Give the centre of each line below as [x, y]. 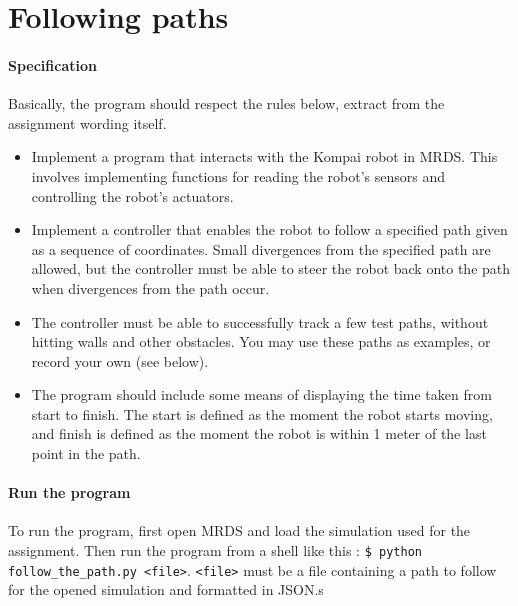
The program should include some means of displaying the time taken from [261, 394]
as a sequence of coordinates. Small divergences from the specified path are [261, 248]
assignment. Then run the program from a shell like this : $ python [215, 550]
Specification [52, 64]
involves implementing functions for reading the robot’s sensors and [238, 175]
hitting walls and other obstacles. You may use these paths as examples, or [261, 341]
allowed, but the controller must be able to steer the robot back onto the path [271, 268]
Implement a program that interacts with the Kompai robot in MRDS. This [264, 156]
